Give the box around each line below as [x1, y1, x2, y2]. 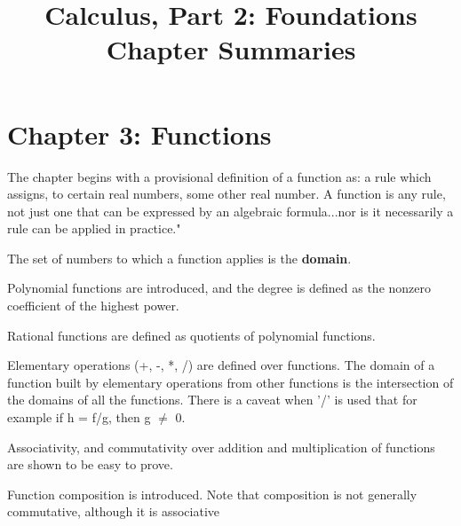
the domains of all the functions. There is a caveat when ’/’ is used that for [7, 390, 417, 409]
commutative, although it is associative [7, 502, 219, 521]
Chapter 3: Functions [7, 115, 272, 152]
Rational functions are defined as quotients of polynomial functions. [7, 326, 376, 344]
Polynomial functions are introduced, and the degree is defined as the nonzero [7, 279, 431, 297]
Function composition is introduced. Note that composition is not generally [7, 484, 417, 503]
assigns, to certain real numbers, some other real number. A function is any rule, [7, 184, 446, 203]
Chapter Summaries [106, 31, 356, 67]
